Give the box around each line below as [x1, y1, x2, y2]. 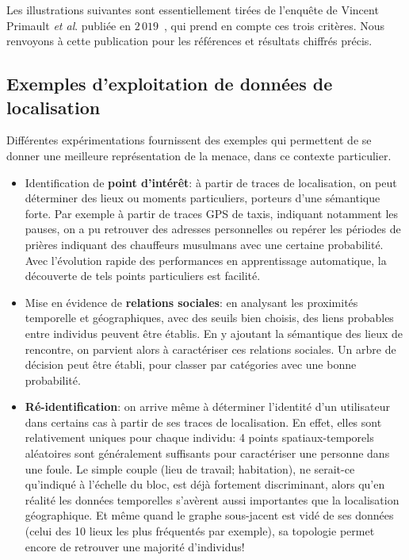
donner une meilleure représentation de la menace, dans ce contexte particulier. [6, 147, 392, 163]
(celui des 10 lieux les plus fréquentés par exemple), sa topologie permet [25, 523, 375, 539]
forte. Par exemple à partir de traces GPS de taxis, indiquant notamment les [25, 205, 399, 221]
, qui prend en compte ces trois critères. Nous [164, 17, 385, 33]
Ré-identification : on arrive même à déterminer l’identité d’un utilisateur [25, 398, 390, 415]
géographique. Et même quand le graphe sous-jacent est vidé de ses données [25, 507, 394, 524]
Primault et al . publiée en [6, 17, 132, 33]
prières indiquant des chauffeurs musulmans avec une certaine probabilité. [25, 236, 384, 252]
